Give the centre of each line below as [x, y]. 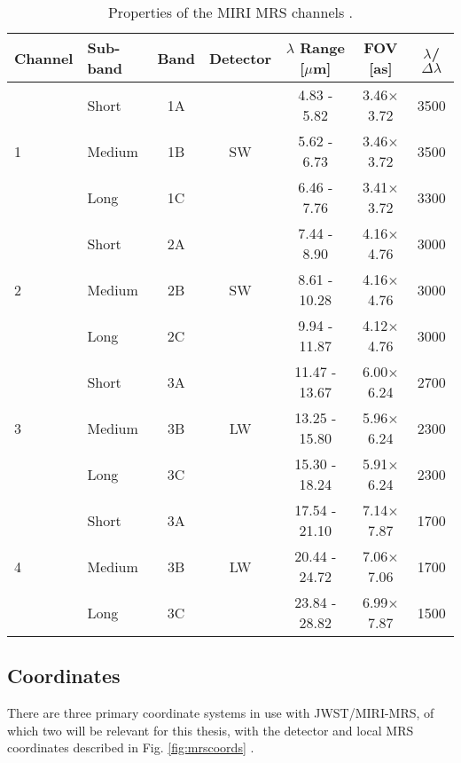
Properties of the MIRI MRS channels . [230, 12]
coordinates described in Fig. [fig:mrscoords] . [131, 747]
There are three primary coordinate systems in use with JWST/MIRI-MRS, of [221, 713]
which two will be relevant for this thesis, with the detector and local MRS [211, 730]
